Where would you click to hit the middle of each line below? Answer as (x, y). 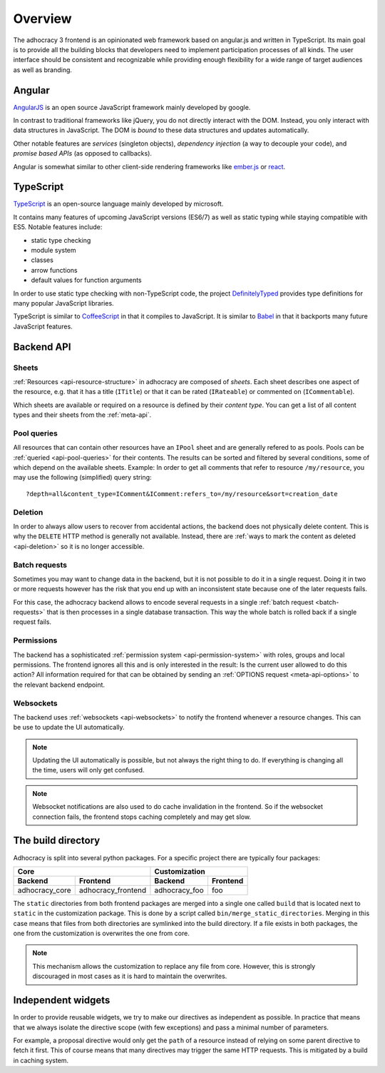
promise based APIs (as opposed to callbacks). (83, 153)
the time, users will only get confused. (88, 770)
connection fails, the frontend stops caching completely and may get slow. (142, 817)
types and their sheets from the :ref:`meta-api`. (82, 415)
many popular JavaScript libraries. (63, 303)
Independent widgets (62, 1001)
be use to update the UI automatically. (69, 727)
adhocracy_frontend (113, 890)
